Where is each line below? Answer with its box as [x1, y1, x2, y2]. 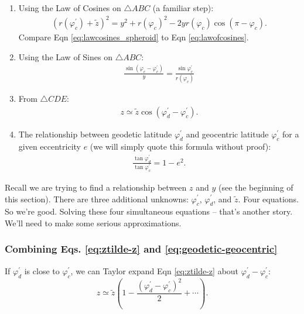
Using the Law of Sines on [18, 50, 112, 63]
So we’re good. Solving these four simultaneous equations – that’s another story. [5, 205, 293, 218]
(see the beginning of [218, 181, 293, 193]
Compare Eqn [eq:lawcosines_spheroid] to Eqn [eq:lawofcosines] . [18, 31, 249, 43]
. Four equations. [238, 192, 299, 205]
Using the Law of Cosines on [18, 2, 121, 13]
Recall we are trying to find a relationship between [5, 181, 187, 193]
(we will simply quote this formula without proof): [90, 140, 271, 153]
